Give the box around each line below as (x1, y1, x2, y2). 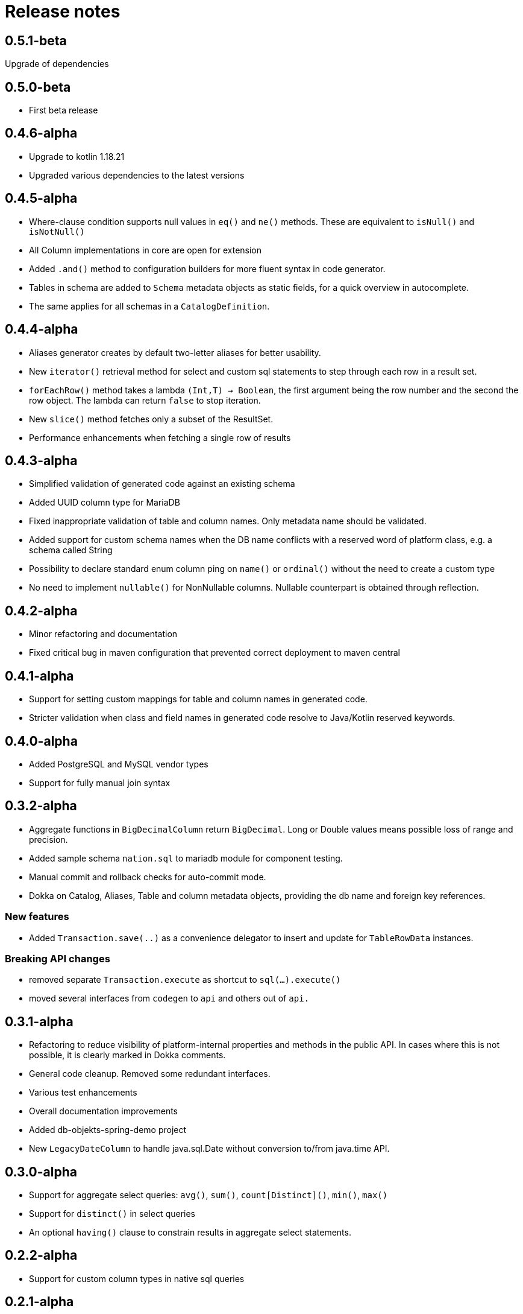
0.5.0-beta (5, 79, 71, 95)
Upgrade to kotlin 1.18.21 (29, 151, 125, 162)
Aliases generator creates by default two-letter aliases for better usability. (29, 347, 321, 358)
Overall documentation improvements (29, 1106, 178, 1117)
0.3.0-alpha (5, 1164, 77, 1179)
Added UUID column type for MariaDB (29, 497, 180, 508)
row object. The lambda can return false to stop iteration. (29, 395, 261, 405)
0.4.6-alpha (5, 125, 78, 141)
